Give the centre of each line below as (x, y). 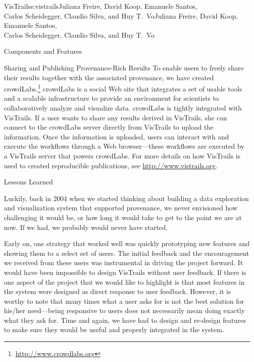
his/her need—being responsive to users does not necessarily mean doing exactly (125, 310)
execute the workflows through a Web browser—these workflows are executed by (124, 146)
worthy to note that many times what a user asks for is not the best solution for (124, 301)
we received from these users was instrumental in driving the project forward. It (124, 262)
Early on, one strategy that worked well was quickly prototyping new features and (127, 243)
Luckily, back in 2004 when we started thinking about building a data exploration (127, 198)
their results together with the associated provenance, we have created (109, 77)
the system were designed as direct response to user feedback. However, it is (117, 291)
